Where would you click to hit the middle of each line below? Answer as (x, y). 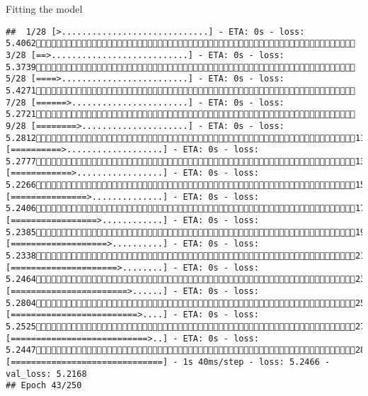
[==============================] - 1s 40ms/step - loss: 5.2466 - (168, 362)
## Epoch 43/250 (44, 386)
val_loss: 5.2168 (46, 374)
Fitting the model (44, 9)
